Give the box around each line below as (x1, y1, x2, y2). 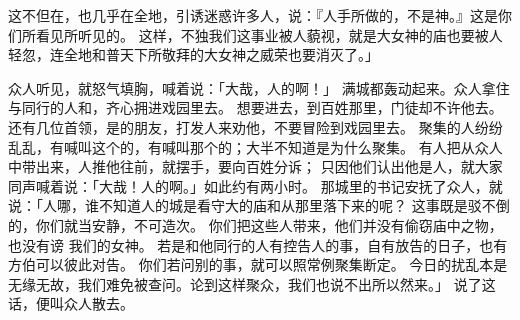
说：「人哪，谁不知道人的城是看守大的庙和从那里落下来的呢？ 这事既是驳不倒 (8, 195, 510, 216)
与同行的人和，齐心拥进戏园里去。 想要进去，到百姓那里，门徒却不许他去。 (8, 97, 503, 118)
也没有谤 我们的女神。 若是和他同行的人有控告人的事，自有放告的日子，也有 (8, 234, 508, 255)
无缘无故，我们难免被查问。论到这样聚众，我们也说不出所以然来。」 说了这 (8, 273, 496, 294)
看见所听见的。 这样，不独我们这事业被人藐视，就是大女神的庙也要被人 (35, 24, 503, 45)
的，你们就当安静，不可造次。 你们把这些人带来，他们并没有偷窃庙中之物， (8, 214, 503, 235)
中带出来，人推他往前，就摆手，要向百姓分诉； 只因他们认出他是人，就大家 (8, 156, 503, 177)
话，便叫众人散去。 (8, 293, 134, 314)
